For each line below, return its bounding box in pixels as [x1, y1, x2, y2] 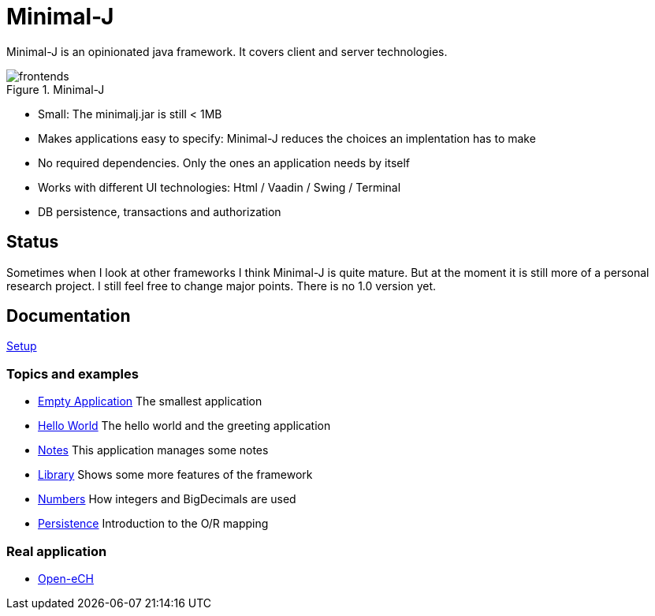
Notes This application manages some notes [38, 443, 269, 457]
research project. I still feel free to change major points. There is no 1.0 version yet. [6, 278, 437, 293]
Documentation [6, 306, 131, 327]
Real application [6, 543, 107, 559]
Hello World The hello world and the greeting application [38, 419, 331, 433]
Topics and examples [6, 365, 139, 382]
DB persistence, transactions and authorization [38, 204, 281, 218]
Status [6, 232, 59, 252]
